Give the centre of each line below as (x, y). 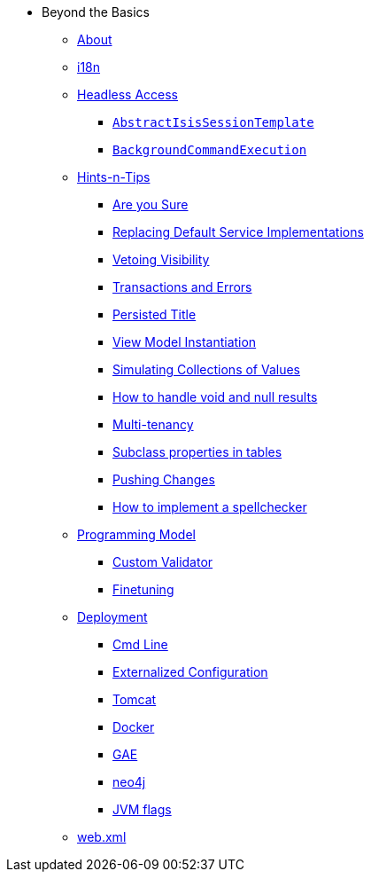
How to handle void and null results (215, 397)
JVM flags (142, 809)
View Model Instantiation (185, 342)
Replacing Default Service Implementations (238, 232)
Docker (134, 727)
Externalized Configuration (190, 672)
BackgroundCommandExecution (210, 150)
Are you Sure (151, 204)
